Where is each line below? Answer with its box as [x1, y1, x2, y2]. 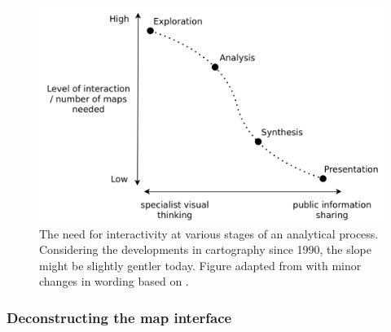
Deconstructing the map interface [7, 307, 232, 327]
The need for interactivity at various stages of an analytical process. [39, 225, 379, 242]
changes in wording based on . [39, 273, 189, 290]
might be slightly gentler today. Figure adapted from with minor [39, 256, 362, 273]
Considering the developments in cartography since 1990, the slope [39, 241, 371, 258]
